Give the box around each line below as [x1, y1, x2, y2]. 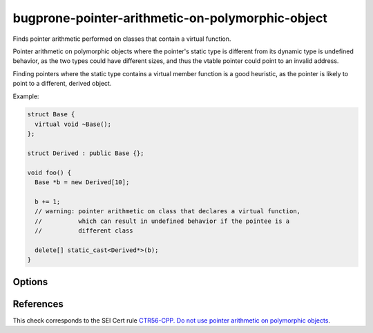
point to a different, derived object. [12, 80, 112, 88]
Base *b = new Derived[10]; [35, 179, 130, 186]
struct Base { [27, 111, 75, 118]
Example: [12, 92, 39, 100]
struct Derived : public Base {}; [27, 150, 144, 157]
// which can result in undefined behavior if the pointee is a [35, 217, 290, 225]
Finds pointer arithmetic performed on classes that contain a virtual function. [12, 35, 231, 43]
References [12, 298, 64, 309]
